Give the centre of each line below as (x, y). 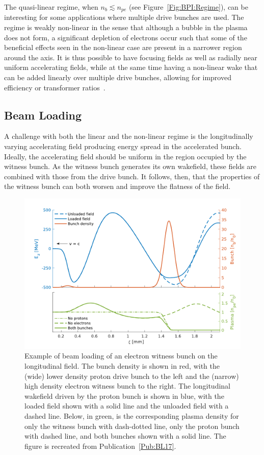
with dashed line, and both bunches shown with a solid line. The (125, 436)
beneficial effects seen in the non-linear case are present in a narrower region (123, 47)
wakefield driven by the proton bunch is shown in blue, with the (124, 396)
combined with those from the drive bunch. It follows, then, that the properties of (132, 176)
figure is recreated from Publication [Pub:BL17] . (100, 446)
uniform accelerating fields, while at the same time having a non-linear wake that (131, 67)
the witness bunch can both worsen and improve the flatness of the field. (117, 186)
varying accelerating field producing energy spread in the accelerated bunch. (123, 146)
